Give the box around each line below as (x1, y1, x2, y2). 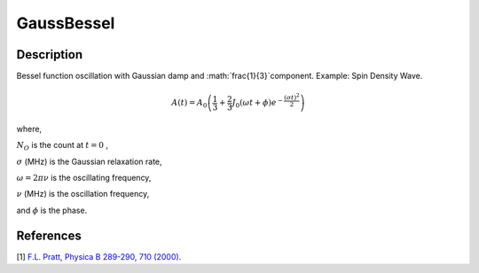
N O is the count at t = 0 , (16, 140, 108, 152)
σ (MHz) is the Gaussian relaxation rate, (16, 156, 163, 167)
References (16, 228, 82, 243)
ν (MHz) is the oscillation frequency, (16, 189, 150, 199)
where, (16, 123, 43, 134)
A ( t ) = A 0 (171, 97, 208, 110)
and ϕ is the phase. (16, 205, 88, 215)
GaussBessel (16, 13, 115, 33)
